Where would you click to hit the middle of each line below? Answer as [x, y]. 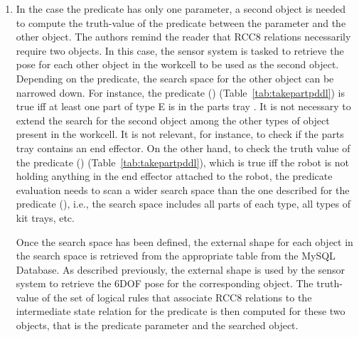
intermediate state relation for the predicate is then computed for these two [181, 311]
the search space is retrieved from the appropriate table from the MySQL [176, 256]
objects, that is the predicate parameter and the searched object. [157, 325]
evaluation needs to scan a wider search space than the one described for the [183, 189]
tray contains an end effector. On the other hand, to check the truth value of [183, 148]
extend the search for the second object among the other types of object [173, 120]
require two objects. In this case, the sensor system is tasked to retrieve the [180, 50]
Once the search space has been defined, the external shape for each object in [184, 241]
